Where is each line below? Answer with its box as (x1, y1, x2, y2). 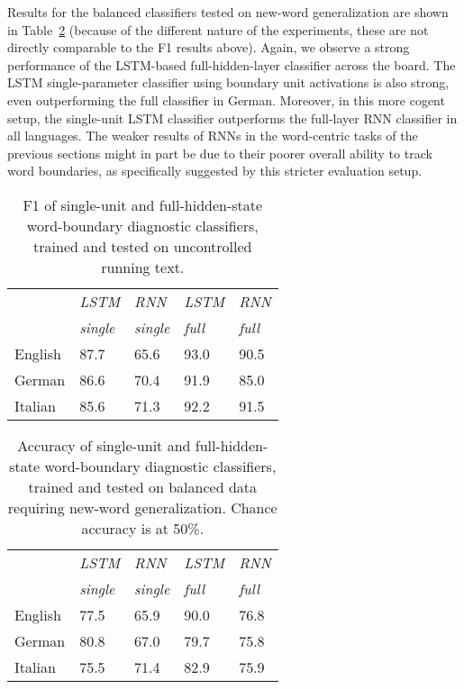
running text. (101, 256, 185, 277)
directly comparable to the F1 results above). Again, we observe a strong (7, 38, 410, 57)
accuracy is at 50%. (81, 517, 205, 539)
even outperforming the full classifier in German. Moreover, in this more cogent (7, 90, 445, 109)
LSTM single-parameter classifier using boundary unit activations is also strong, (7, 73, 450, 92)
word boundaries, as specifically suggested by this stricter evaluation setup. (7, 161, 423, 180)
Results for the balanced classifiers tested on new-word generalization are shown (7, 3, 449, 21)
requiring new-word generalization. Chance (7, 496, 277, 518)
